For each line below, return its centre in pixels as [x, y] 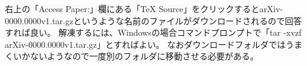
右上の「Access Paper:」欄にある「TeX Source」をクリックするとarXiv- [144, 8]
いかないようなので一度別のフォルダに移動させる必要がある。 [136, 56]
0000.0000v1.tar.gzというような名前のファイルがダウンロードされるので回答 [153, 20]
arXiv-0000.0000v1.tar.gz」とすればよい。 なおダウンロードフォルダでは [145, 44]
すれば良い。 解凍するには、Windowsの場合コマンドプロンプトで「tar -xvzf [153, 32]
